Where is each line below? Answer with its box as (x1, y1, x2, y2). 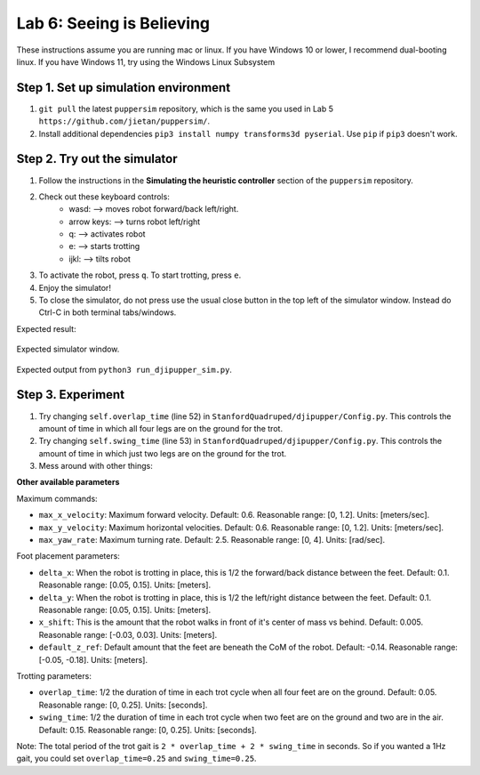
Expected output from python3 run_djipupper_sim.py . (16, 364, 233, 375)
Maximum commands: (16, 493, 98, 504)
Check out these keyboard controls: (38, 191, 171, 202)
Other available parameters (16, 477, 120, 488)
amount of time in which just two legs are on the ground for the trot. (38, 448, 287, 458)
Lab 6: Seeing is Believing (16, 13, 211, 33)
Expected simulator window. (16, 343, 120, 355)
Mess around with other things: (38, 461, 153, 472)
